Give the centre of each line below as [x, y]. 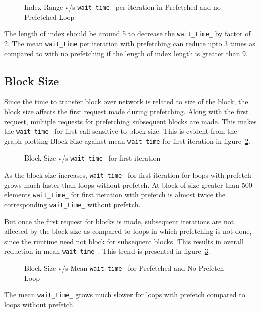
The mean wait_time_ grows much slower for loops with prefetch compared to [125, 295]
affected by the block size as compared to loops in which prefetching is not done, [128, 231]
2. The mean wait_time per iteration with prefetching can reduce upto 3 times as [130, 43]
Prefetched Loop [49, 16]
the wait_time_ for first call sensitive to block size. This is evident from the [121, 131]
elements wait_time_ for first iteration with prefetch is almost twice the [115, 194]
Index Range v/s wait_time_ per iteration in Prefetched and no [122, 7]
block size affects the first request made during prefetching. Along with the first [126, 111]
